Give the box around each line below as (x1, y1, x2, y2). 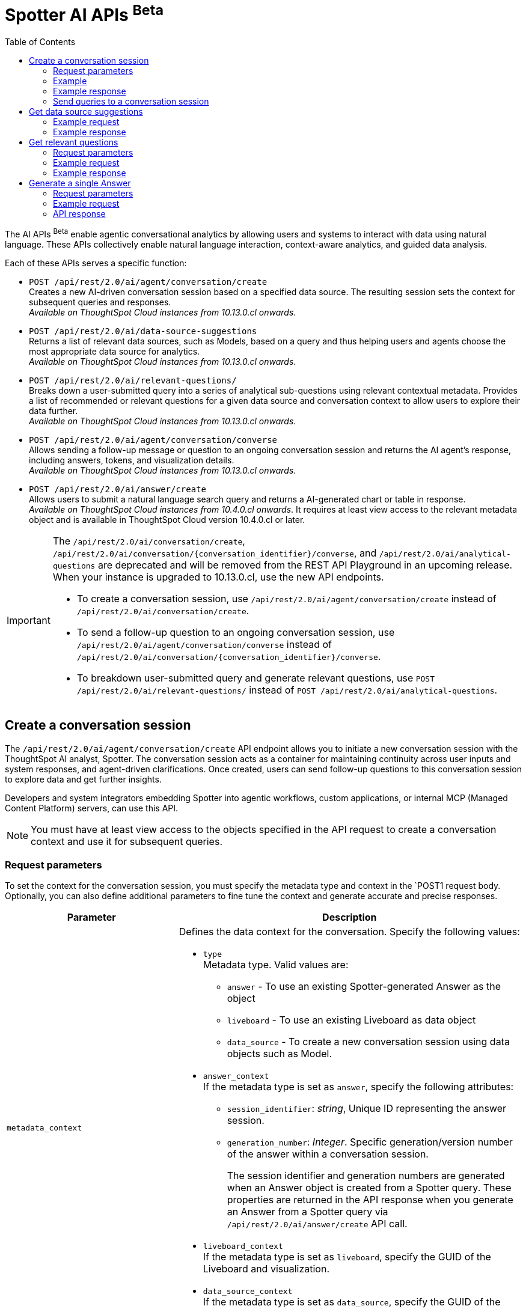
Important (7, 614, 50, 626)
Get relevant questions (29, 137, 118, 148)
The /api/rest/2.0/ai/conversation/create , (52, 534, 245, 547)
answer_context (203, 1072, 269, 1081)
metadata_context (7, 1123, 82, 1132)
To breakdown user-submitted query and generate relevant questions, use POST (76, 671, 435, 684)
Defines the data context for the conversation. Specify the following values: (179, 926, 520, 938)
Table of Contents (5, 37, 76, 47)
